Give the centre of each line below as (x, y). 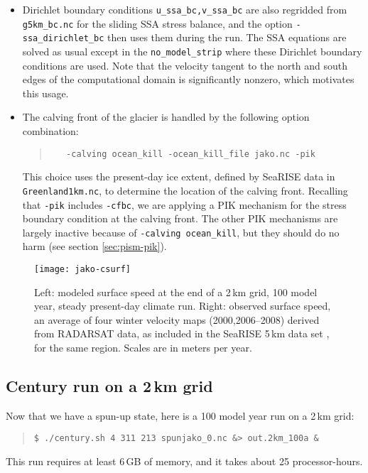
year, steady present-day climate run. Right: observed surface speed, (183, 306)
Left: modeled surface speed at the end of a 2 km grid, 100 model (176, 292)
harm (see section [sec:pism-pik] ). (94, 246)
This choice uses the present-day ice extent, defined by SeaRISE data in (179, 176)
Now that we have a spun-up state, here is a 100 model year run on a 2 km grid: (180, 415)
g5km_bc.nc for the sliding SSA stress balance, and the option (157, 23)
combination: (50, 131)
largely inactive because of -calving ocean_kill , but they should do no (181, 232)
